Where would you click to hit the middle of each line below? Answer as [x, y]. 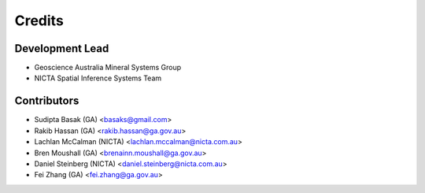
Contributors [47, 101]
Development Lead [62, 48]
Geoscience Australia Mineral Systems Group [108, 68]
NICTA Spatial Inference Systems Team [98, 78]
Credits [39, 20]
